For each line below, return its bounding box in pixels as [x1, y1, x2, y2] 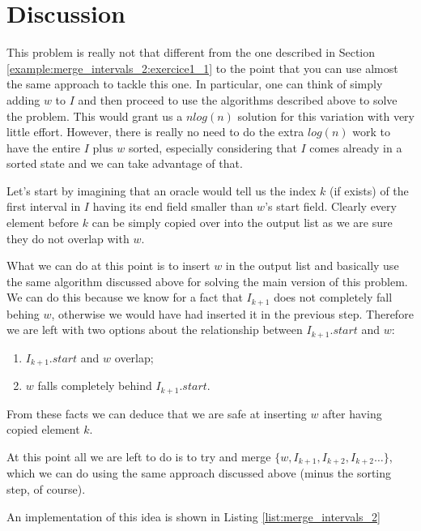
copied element [6, 421, 80, 438]
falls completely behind [37, 377, 152, 394]
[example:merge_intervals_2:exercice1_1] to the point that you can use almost [6, 59, 398, 76]
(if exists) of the [330, 182, 409, 199]
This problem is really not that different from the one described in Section [6, 44, 376, 61]
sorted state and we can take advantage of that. [6, 155, 243, 172]
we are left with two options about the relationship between [6, 321, 303, 338]
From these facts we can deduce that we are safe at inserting [6, 405, 307, 422]
